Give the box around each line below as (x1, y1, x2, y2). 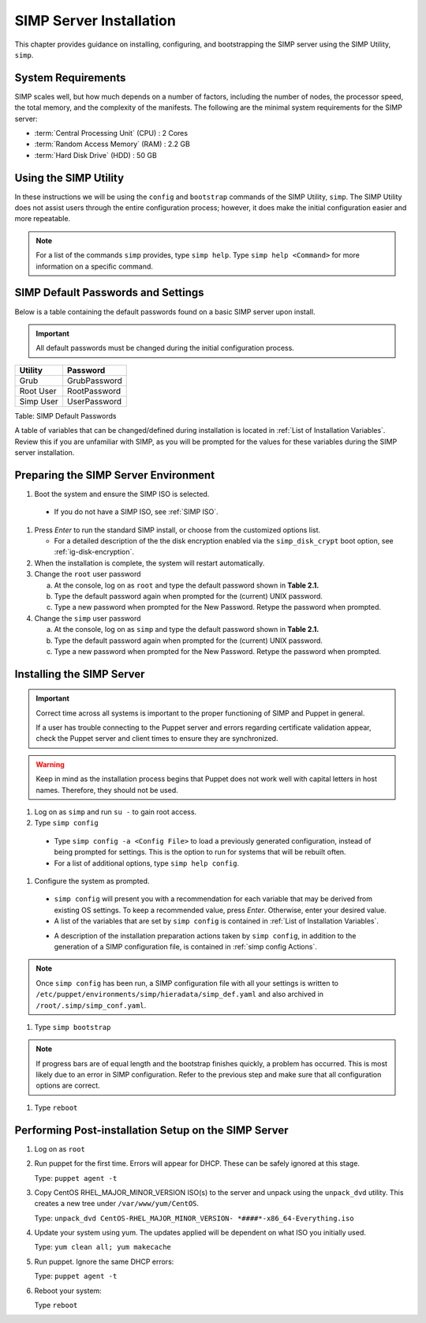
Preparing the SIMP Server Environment (14, 468, 215, 482)
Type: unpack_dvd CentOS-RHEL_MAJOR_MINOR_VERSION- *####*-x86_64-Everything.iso (34, 1213, 354, 1223)
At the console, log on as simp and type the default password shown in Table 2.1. (54, 625, 319, 634)
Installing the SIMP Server (14, 667, 145, 681)
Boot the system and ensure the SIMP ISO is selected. (34, 489, 210, 498)
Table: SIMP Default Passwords (14, 411, 117, 420)
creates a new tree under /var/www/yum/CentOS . (34, 1199, 200, 1208)
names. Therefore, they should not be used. (35, 785, 179, 795)
